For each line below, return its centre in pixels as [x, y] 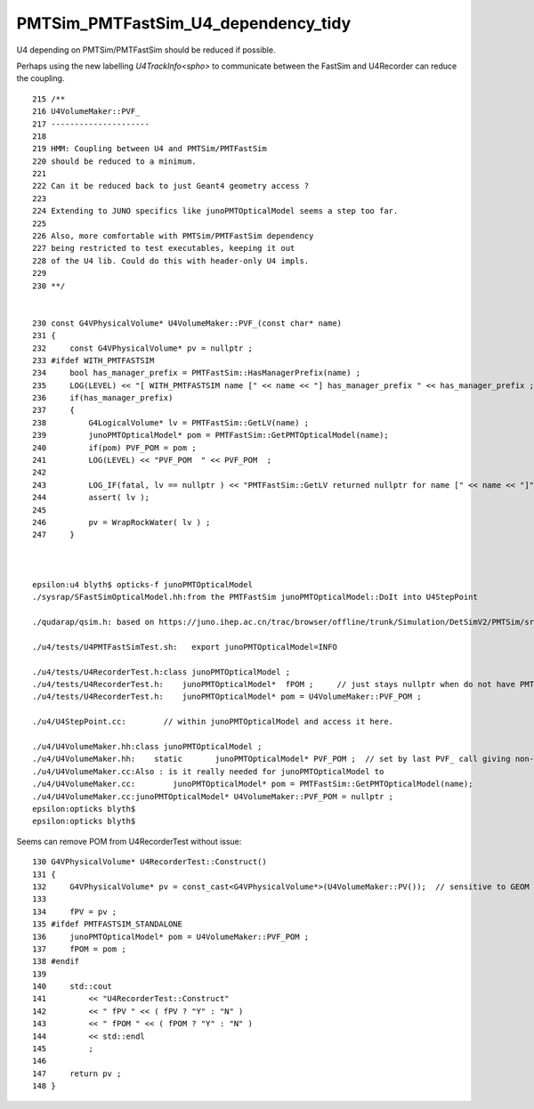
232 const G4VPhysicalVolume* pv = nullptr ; [143, 348]
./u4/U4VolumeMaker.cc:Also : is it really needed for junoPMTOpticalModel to [208, 771]
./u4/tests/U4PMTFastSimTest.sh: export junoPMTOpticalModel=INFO [185, 647]
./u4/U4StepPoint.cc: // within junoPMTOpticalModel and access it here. [213, 722]
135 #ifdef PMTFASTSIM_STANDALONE [107, 924]
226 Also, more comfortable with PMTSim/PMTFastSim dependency [173, 236]
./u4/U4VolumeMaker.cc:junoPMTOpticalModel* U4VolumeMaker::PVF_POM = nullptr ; [213, 796]
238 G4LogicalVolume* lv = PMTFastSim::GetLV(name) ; [171, 422]
